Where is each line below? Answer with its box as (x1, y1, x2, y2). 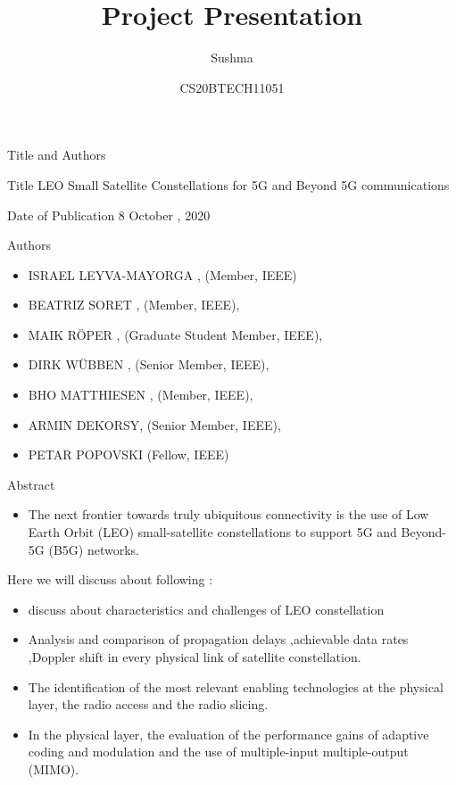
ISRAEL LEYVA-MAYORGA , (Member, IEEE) (28, 265, 297, 284)
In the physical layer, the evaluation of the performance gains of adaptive (28, 724, 429, 743)
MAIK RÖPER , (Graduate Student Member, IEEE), (28, 325, 323, 343)
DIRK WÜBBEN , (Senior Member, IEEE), (28, 355, 269, 374)
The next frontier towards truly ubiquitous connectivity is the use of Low (28, 505, 429, 524)
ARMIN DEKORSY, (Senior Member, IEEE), (28, 415, 281, 434)
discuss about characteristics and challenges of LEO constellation (28, 599, 385, 618)
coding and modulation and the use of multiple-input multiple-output (28, 742, 409, 761)
